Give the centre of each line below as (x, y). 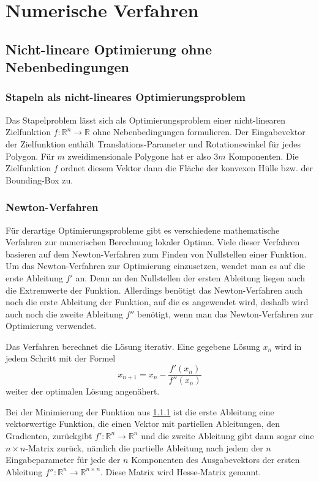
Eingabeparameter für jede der (63, 460)
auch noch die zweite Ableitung (64, 313)
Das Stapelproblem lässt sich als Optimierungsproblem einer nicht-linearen (146, 120)
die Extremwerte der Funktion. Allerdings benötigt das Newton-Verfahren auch (154, 290)
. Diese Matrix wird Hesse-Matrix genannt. (181, 471)
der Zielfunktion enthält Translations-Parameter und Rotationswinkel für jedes (153, 143)
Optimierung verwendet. (51, 326)
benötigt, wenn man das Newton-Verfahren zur (225, 313)
